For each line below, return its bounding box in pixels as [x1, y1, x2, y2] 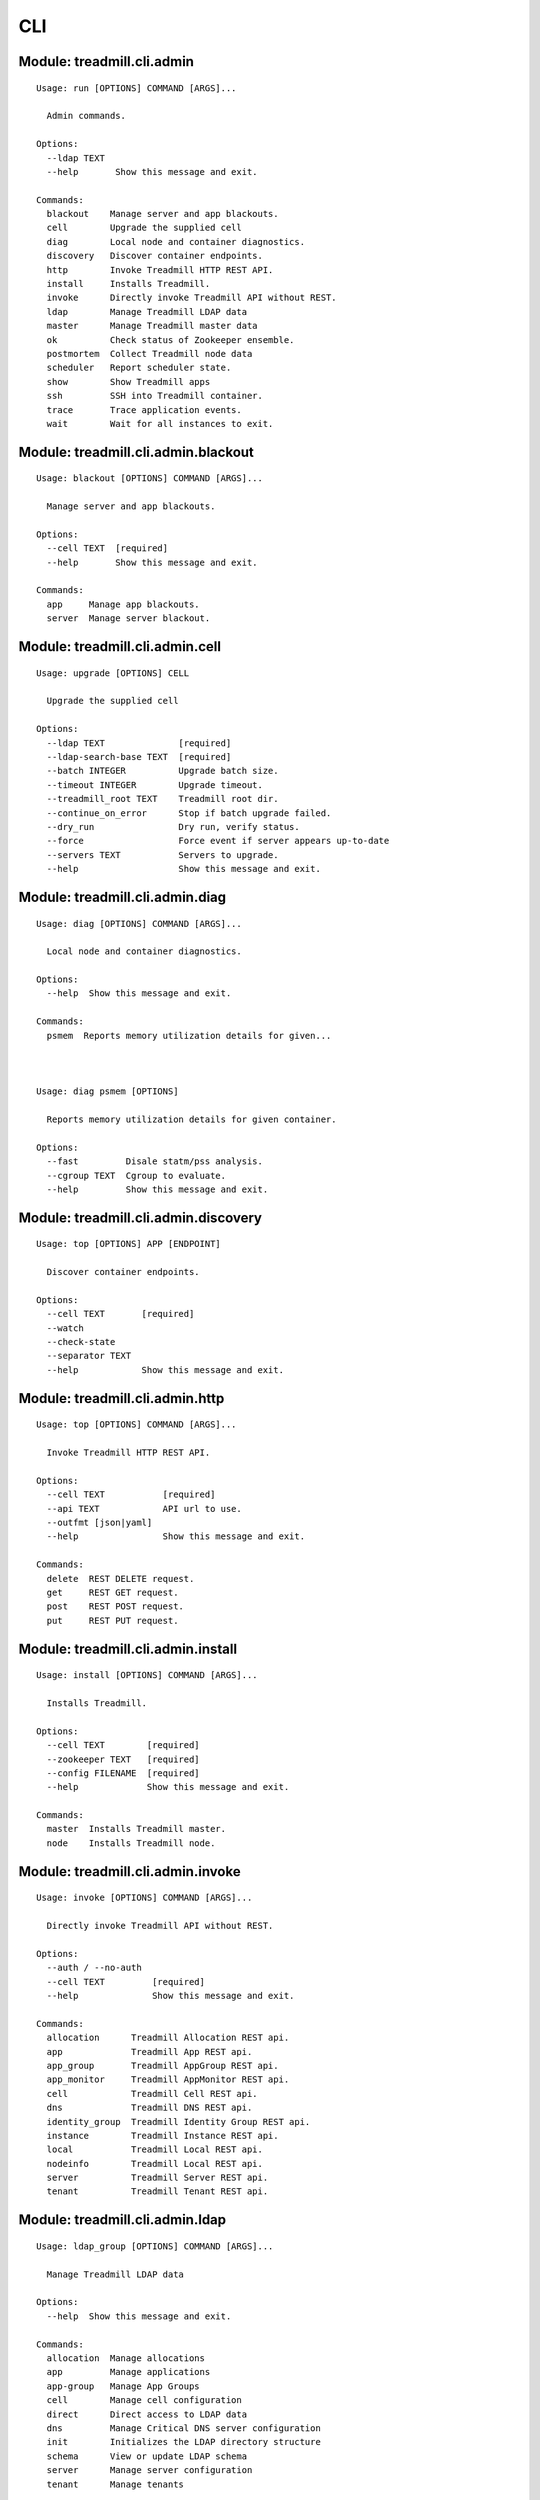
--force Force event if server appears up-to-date [46, 835, 390, 847]
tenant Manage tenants [46, 2478, 185, 2490]
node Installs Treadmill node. [46, 1837, 216, 1849]
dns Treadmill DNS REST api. [46, 2102, 253, 2114]
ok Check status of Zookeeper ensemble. [46, 334, 295, 345]
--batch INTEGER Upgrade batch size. [46, 765, 279, 777]
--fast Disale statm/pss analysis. [46, 1156, 264, 1167]
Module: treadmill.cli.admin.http [18, 1390, 225, 1407]
